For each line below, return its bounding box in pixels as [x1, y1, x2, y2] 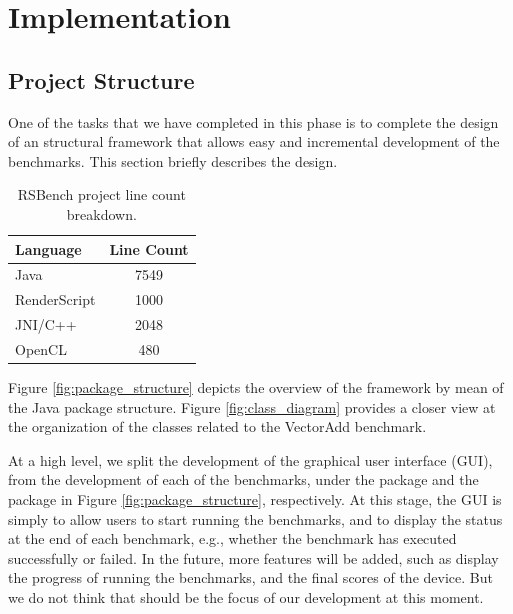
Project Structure [8, 64, 195, 95]
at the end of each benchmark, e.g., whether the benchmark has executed [8, 528, 457, 549]
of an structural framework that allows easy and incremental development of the [8, 131, 500, 152]
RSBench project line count [17, 184, 186, 205]
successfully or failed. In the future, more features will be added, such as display [8, 547, 499, 568]
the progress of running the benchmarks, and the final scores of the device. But [8, 567, 493, 588]
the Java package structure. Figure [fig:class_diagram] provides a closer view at [8, 396, 496, 417]
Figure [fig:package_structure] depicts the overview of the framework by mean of [8, 377, 504, 398]
